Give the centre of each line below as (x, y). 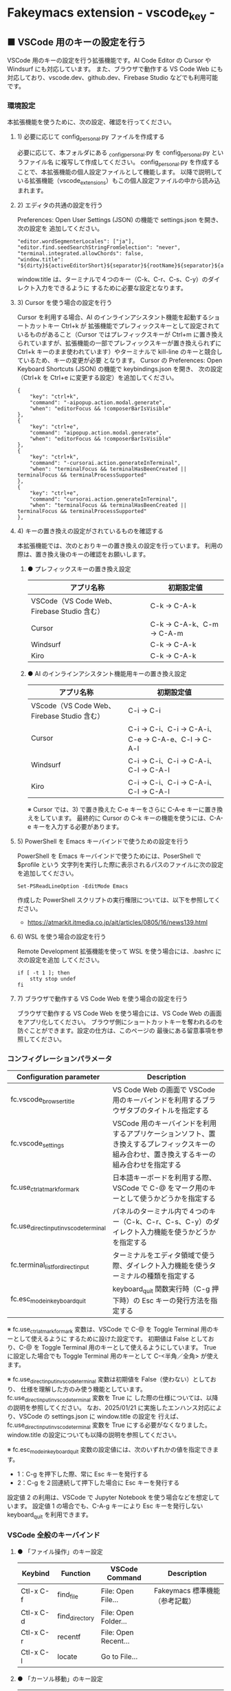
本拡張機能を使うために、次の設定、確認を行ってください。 (91, 121)
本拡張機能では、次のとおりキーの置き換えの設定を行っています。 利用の (120, 546)
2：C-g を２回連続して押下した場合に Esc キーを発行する (98, 1482)
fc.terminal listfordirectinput (50, 1265)
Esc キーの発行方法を (176, 1300)
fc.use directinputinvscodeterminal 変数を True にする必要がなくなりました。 (109, 1425)
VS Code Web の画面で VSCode (164, 1090)
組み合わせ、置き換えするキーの (164, 1154)
